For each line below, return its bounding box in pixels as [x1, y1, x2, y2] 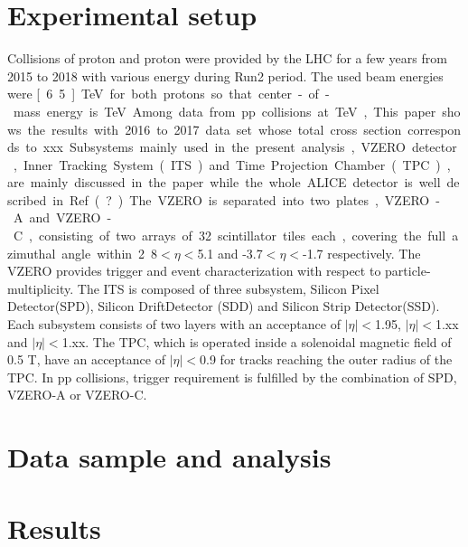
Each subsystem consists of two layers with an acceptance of [7, 315, 341, 334]
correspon [407, 119, 462, 138]
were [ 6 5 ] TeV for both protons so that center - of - [7, 84, 330, 103]
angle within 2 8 [61, 243, 158, 262]
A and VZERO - [13, 208, 112, 227]
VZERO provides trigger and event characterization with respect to [7, 261, 381, 280]
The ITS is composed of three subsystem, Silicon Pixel [77, 278, 379, 297]
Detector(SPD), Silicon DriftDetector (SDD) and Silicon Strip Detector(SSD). [7, 297, 440, 316]
